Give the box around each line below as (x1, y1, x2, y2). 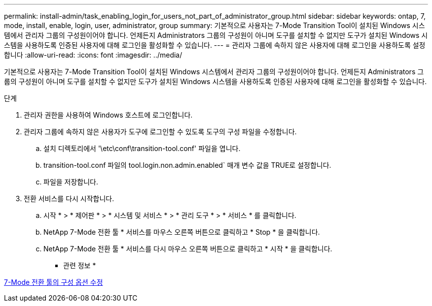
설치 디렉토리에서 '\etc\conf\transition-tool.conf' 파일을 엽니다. (43, 144, 241, 153)
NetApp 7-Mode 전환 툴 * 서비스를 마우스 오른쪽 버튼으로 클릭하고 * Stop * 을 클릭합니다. (43, 228, 320, 236)
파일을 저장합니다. (43, 178, 99, 186)
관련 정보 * (63, 261, 96, 270)
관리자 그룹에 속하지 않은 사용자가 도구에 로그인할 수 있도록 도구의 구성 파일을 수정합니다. (24, 127, 297, 136)
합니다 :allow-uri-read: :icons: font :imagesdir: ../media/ (4, 51, 182, 59)
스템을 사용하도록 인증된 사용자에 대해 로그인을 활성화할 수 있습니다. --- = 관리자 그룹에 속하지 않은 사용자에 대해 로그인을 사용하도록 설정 (4, 41, 426, 49)
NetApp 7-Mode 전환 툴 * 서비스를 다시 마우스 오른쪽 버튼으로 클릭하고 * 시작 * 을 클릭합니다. (43, 245, 332, 253)
